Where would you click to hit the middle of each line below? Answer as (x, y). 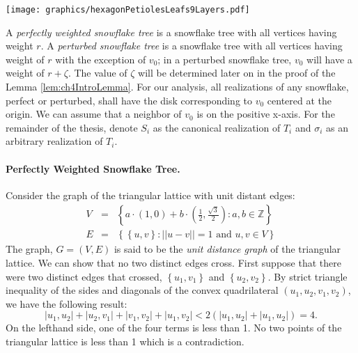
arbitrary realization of (54, 141)
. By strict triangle (308, 276)
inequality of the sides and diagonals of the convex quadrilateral (142, 290)
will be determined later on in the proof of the (237, 73)
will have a (329, 59)
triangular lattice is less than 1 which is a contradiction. (125, 342)
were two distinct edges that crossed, (84, 276)
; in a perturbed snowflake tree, (225, 59)
